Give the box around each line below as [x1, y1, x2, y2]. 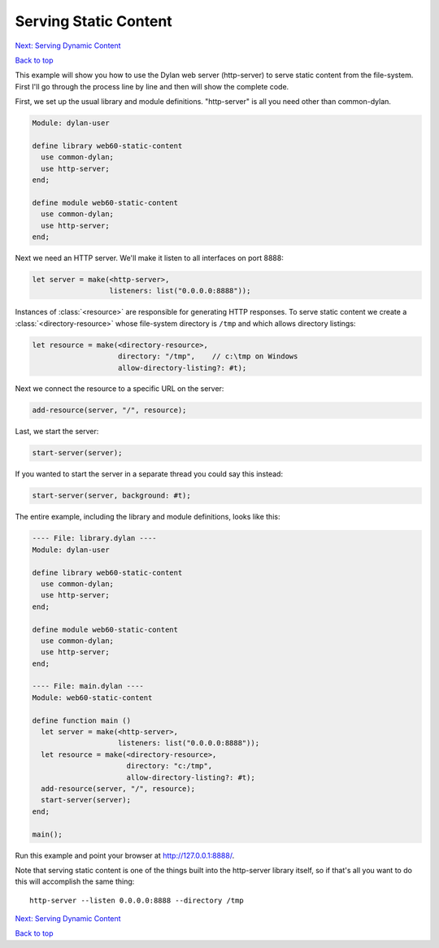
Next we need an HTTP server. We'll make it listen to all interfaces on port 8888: [15, 253, 284, 263]
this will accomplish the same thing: [15, 876, 135, 886]
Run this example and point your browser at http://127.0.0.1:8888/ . [15, 850, 235, 860]
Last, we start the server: [15, 427, 99, 437]
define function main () [32, 715, 132, 725]
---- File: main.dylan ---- [32, 681, 144, 691]
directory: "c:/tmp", [126, 761, 213, 771]
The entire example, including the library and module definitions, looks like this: [15, 512, 280, 522]
